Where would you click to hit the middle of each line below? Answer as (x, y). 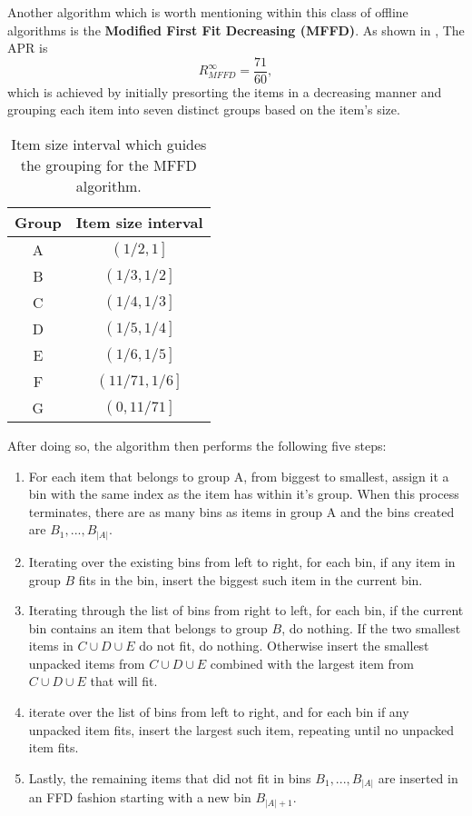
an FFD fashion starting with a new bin (140, 797)
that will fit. (124, 681)
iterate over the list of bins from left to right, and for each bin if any (219, 712)
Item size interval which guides (109, 144)
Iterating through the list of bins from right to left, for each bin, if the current (246, 610)
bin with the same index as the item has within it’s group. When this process (244, 494)
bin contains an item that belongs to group (148, 627)
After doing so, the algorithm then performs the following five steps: (197, 446)
